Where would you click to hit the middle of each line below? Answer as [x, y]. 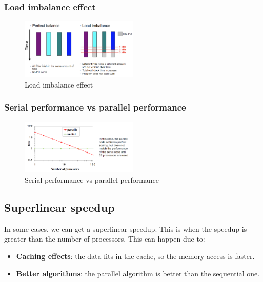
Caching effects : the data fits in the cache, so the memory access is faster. [135, 256]
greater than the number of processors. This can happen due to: [105, 239]
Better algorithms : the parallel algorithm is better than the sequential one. [138, 273]
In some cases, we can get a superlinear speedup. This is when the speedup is [126, 229]
